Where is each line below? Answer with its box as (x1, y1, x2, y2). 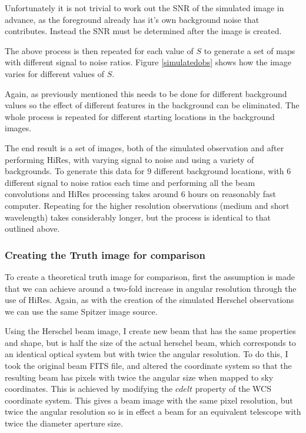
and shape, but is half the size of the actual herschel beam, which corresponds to (5, 336, 296, 348)
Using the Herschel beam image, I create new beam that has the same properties (5, 325, 296, 337)
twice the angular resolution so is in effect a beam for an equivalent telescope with (5, 405, 301, 418)
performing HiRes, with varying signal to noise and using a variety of (5, 153, 254, 165)
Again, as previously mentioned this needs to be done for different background (5, 87, 287, 99)
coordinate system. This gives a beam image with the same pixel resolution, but (5, 394, 293, 406)
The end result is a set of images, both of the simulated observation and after (5, 141, 284, 154)
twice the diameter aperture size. (5, 417, 123, 429)
